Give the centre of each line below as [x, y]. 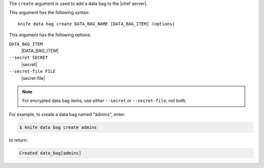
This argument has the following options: [50, 35]
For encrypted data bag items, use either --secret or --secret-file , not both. [104, 101]
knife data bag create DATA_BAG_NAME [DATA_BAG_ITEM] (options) [97, 24]
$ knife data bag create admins [58, 127]
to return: [18, 140]
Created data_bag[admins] [50, 153]
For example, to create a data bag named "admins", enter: [67, 114]
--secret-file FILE [32, 72]
